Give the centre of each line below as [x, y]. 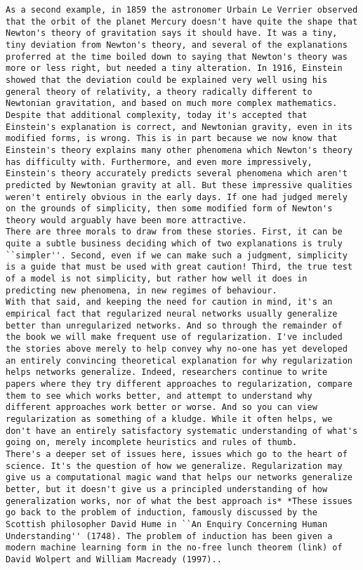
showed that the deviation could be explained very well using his [167, 80]
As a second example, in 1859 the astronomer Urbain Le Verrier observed [182, 10]
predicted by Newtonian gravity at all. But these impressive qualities [179, 185]
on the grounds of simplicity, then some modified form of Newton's [169, 209]
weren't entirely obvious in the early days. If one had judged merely [177, 197]
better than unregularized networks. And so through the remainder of [174, 325]
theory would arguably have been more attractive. [126, 220]
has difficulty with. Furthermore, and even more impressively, [159, 162]
